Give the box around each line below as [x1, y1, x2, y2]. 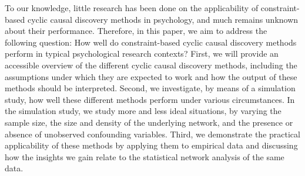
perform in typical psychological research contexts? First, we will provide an [5, 47, 279, 60]
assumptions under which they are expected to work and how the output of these [5, 70, 297, 82]
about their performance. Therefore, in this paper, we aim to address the [5, 25, 267, 37]
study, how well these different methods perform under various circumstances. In [5, 93, 295, 105]
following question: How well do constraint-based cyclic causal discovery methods [5, 36, 297, 48]
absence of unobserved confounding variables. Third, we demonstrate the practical [5, 127, 300, 140]
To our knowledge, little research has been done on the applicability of [5, 2, 259, 13]
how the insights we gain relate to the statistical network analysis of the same [5, 150, 284, 163]
